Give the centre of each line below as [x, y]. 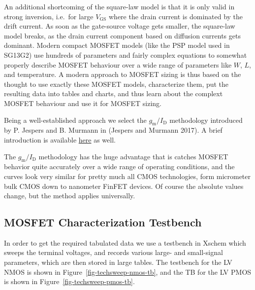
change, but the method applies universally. [70, 196]
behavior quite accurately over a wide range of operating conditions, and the [119, 166]
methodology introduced [206, 120]
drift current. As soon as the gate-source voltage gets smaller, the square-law [120, 26]
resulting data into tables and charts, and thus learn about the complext [113, 93]
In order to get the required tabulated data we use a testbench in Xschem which [125, 242]
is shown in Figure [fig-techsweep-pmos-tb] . [69, 281]
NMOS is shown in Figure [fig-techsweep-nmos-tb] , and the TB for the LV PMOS [128, 272]
